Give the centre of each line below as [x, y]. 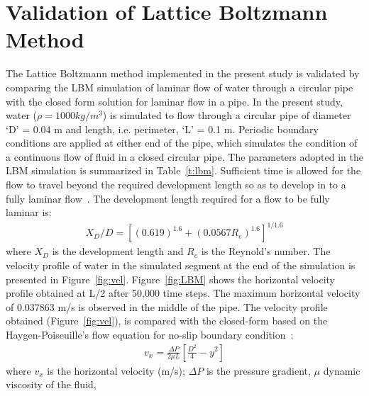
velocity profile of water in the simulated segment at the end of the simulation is [181, 265]
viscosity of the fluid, [51, 384]
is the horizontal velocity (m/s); [116, 370]
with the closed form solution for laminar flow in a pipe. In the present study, [174, 101]
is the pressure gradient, [258, 370]
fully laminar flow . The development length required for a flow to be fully [168, 198]
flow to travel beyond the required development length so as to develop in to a [176, 185]
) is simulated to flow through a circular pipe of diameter [227, 115]
